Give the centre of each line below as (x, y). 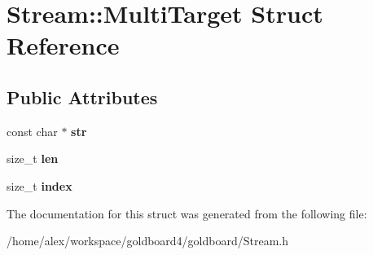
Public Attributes (82, 97)
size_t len (33, 158)
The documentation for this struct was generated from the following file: (187, 213)
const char (32, 131)
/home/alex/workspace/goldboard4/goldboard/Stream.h (148, 241)
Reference (63, 45)
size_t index (39, 185)
